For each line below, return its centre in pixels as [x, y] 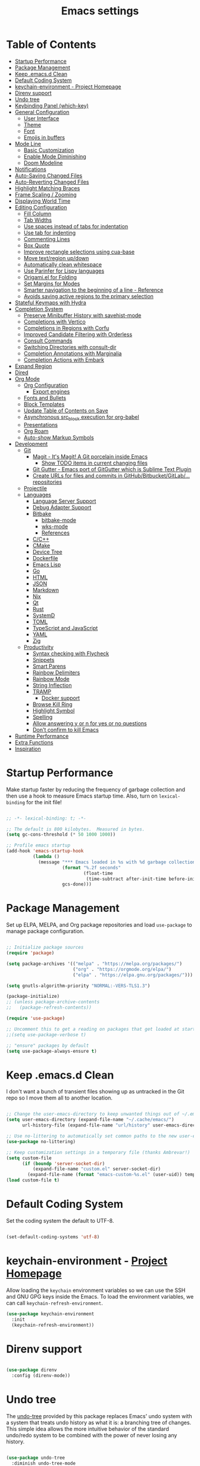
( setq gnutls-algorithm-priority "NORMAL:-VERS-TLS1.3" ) [78, 986]
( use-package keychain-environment [50, 1314]
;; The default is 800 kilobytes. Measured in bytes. [76, 829]
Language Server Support [64, 501]
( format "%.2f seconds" [91, 868]
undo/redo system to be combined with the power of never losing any [92, 1436]
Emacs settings [100, 11]
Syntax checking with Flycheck [71, 653]
